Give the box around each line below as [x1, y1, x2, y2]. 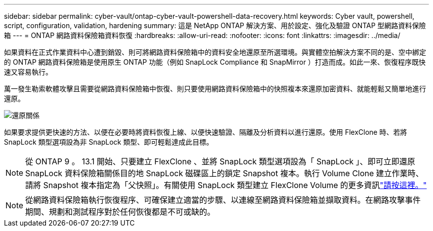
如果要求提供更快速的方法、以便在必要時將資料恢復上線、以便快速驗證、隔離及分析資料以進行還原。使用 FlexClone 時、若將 [4, 128, 407, 136]
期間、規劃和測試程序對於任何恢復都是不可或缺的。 [25, 207, 216, 217]
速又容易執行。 [4, 68, 52, 76]
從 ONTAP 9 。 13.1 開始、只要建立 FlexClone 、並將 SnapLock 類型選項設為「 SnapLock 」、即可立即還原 [25, 156, 415, 166]
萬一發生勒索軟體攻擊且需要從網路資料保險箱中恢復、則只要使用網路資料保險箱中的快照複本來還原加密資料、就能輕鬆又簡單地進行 [4, 84, 426, 93]
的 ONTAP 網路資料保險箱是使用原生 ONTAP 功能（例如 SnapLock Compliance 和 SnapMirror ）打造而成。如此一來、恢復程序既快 [4, 58, 426, 66]
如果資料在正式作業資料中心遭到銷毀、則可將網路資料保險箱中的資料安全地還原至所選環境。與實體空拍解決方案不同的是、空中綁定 [4, 48, 426, 56]
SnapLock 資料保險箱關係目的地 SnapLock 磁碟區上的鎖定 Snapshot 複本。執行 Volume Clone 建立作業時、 [25, 168, 424, 178]
